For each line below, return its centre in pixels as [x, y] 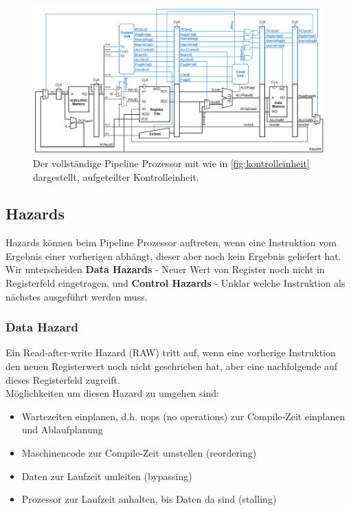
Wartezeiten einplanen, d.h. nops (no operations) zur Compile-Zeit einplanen [183, 416]
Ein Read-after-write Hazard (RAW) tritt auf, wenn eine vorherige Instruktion [171, 352]
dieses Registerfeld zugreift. [63, 379]
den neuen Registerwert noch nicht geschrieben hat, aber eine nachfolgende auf [172, 366]
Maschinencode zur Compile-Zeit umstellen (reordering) [139, 453]
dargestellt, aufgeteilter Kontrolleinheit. [116, 176]
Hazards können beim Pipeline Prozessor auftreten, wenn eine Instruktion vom [171, 242]
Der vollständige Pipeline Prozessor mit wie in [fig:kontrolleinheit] [171, 163]
